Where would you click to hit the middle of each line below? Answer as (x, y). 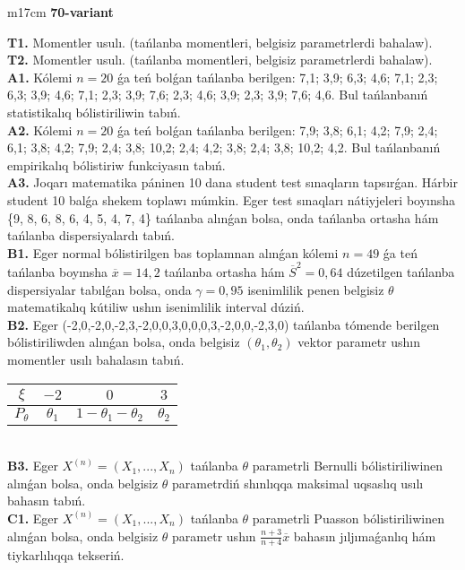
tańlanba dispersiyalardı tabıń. (91, 235)
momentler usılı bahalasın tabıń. (96, 359)
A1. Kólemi (40, 77)
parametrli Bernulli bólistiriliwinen (348, 466)
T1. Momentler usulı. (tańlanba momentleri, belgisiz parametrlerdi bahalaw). (220, 42)
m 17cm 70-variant (60, 12)
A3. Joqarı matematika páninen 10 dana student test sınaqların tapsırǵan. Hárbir (232, 182)
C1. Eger (33, 518)
